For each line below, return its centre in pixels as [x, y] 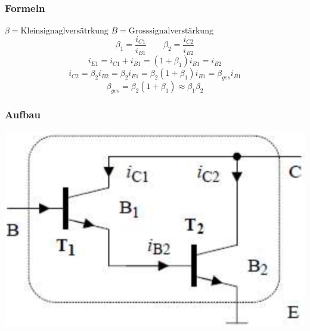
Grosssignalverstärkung [171, 31]
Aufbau [23, 114]
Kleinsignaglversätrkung [64, 31]
